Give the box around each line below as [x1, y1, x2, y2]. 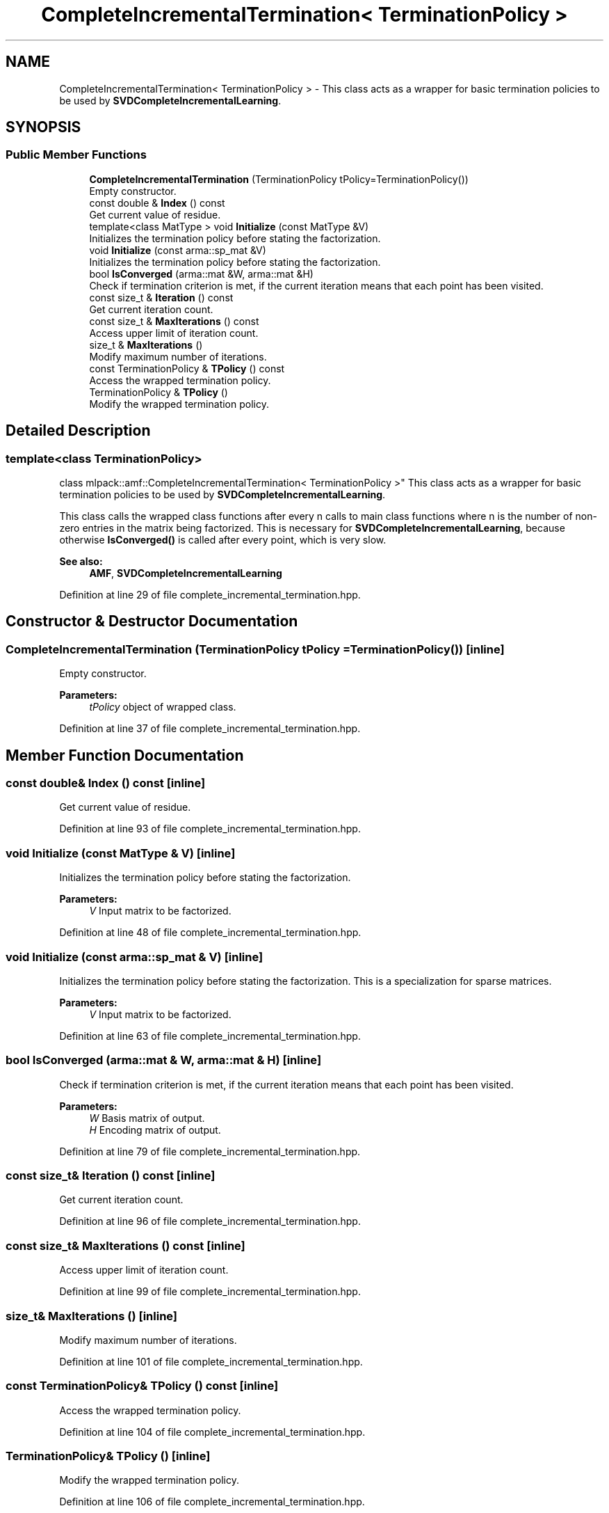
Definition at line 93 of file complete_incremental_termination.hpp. [59, 823, 361, 835]
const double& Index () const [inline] [6, 776, 206, 791]
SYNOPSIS [6, 118, 81, 136]
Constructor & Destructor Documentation [6, 612, 298, 631]
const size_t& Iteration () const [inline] [6, 1169, 216, 1183]
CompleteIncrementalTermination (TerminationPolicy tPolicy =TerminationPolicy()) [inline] [6, 642, 505, 656]
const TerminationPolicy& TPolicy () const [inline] [6, 1379, 279, 1393]
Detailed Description [6, 422, 151, 440]
